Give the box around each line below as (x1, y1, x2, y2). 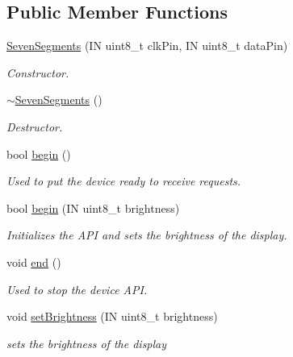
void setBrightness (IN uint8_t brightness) (6, 308, 218, 325)
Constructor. (6, 64, 69, 81)
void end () (6, 253, 61, 270)
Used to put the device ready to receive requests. (6, 172, 241, 189)
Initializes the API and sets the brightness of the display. (6, 226, 287, 243)
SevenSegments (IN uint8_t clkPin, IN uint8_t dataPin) (6, 37, 288, 54)
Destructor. (6, 118, 63, 135)
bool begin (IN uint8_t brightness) (6, 199, 180, 216)
